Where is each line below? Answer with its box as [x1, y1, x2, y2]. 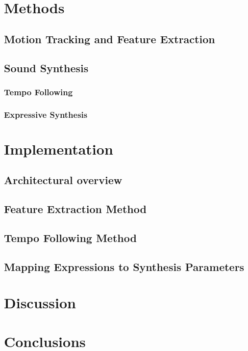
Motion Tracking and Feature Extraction [4, 31, 215, 46]
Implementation [4, 138, 113, 159]
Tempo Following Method [4, 230, 137, 245]
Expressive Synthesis [4, 108, 88, 120]
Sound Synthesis [4, 60, 89, 75]
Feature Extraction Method [4, 201, 147, 216]
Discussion [4, 293, 76, 313]
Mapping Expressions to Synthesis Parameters [4, 259, 245, 274]
